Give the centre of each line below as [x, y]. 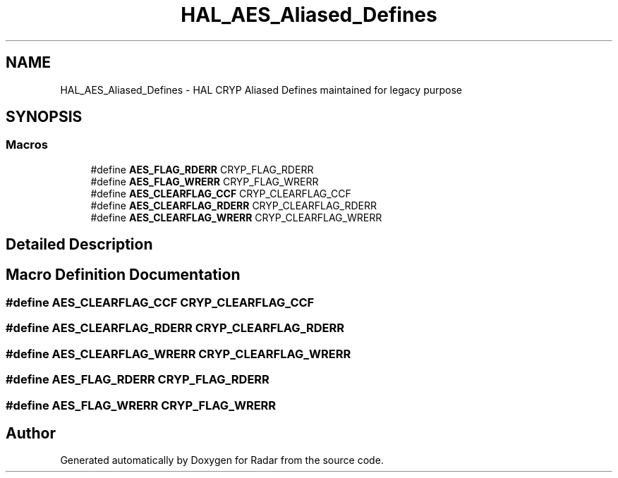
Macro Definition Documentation [123, 274]
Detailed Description [79, 245]
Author [31, 433]
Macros [27, 145]
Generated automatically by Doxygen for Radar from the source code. [222, 460]
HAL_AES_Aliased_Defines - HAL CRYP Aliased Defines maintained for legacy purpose [261, 90]
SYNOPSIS [44, 117]
